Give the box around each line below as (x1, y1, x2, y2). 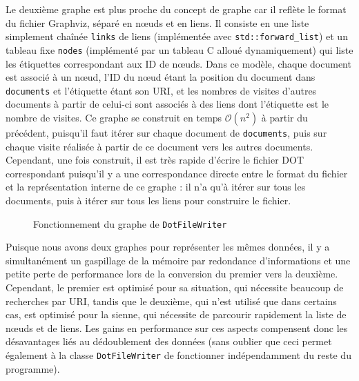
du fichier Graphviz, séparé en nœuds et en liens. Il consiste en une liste (6, 15, 309, 30)
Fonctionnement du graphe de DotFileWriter (33, 216, 227, 231)
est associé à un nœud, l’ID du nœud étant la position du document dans (6, 70, 316, 84)
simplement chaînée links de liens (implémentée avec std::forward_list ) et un (6, 29, 348, 43)
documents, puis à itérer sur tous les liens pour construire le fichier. (6, 193, 291, 207)
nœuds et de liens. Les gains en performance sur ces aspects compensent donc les (6, 320, 348, 335)
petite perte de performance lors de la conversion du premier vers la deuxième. (6, 266, 338, 281)
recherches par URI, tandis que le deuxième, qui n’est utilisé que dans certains (6, 293, 337, 308)
